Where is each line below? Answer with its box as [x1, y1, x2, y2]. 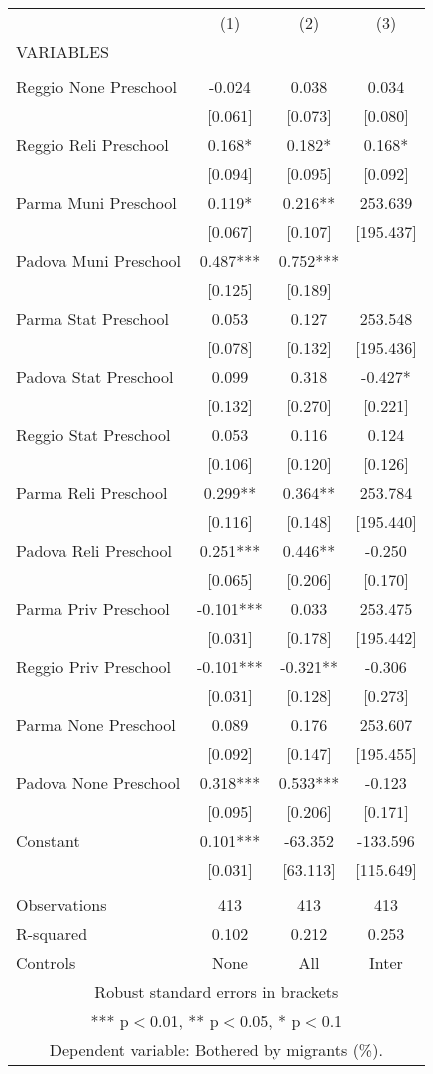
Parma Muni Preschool [16, 191, 177, 214]
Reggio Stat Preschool [16, 423, 171, 446]
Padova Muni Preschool [16, 249, 182, 272]
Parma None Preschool [16, 713, 176, 736]
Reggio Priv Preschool [16, 655, 172, 678]
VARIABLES [16, 40, 109, 63]
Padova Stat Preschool [16, 365, 174, 388]
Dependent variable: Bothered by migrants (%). [49, 1038, 383, 1061]
